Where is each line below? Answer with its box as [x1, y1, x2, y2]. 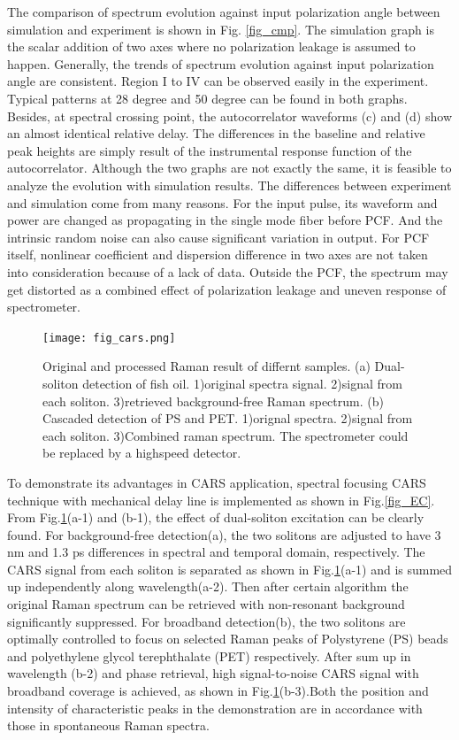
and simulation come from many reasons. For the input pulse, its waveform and [7, 193, 438, 212]
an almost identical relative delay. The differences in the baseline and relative [7, 124, 425, 143]
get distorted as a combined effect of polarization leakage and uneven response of [7, 280, 447, 298]
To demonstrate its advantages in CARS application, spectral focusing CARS [7, 473, 426, 491]
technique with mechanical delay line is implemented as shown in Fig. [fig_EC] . [7, 490, 435, 509]
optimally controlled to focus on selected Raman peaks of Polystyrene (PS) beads [7, 629, 448, 648]
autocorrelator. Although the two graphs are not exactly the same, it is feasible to [7, 158, 452, 177]
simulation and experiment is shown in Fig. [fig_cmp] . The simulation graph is [7, 19, 434, 38]
